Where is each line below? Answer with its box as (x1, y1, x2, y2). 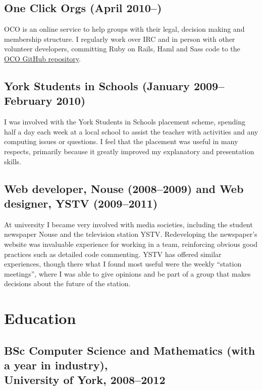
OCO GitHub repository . (4, 53, 81, 63)
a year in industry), (4, 357, 108, 373)
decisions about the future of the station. (4, 278, 131, 289)
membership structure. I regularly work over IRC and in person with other (4, 33, 235, 44)
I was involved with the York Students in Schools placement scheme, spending (4, 116, 245, 127)
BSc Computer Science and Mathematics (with (4, 342, 255, 358)
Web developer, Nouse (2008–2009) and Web (4, 180, 244, 196)
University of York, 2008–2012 (4, 372, 166, 387)
